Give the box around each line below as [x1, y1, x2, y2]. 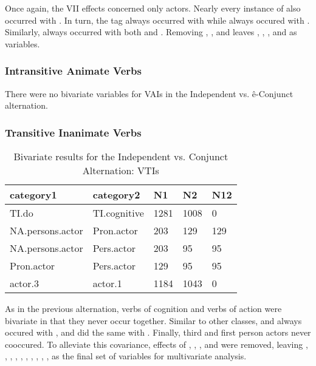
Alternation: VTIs [82, 163, 159, 177]
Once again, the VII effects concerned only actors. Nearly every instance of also [5, 2, 301, 14]
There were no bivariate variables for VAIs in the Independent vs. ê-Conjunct [5, 87, 294, 100]
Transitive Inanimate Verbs [5, 124, 142, 140]
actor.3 [10, 276, 39, 290]
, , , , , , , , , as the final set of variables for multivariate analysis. [5, 350, 247, 362]
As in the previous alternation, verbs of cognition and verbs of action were [5, 302, 282, 314]
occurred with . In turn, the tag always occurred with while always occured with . [5, 13, 310, 26]
